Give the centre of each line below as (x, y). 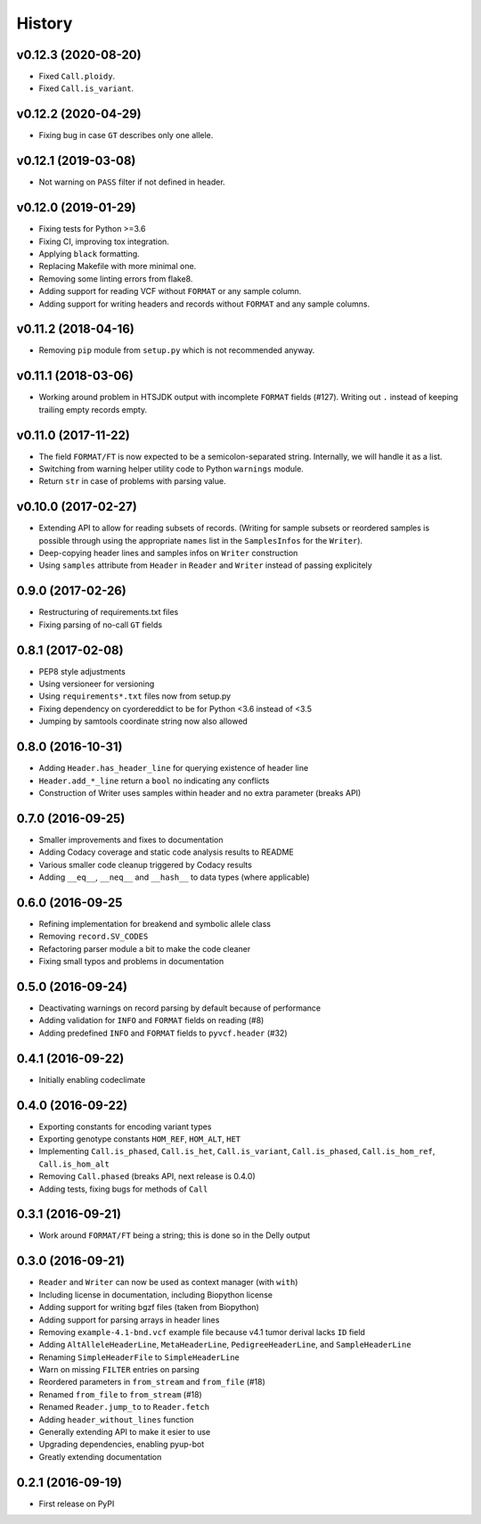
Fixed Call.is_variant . (86, 88)
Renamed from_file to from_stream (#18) (120, 1394)
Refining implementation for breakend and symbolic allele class (155, 923)
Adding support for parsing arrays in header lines (129, 1320)
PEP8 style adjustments (82, 671)
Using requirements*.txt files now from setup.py (135, 696)
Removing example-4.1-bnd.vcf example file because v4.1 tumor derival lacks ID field (202, 1331)
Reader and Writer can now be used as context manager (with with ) (168, 1282)
